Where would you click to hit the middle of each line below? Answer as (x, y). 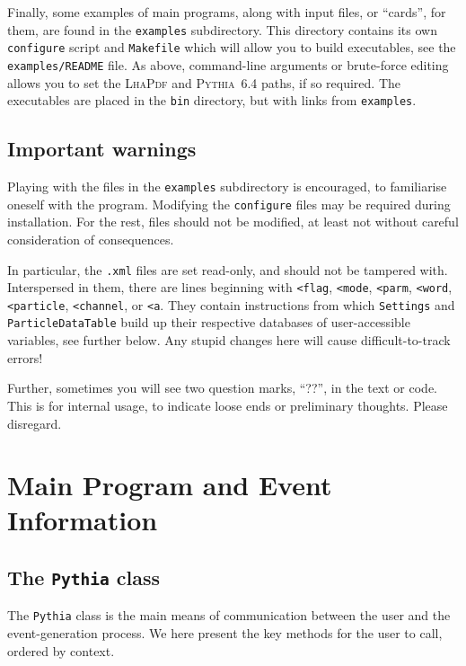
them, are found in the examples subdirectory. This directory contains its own (222, 29)
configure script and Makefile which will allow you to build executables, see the (232, 47)
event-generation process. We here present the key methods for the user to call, (225, 633)
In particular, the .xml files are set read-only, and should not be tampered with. (228, 269)
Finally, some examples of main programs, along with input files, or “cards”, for (227, 12)
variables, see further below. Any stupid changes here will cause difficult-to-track (229, 340)
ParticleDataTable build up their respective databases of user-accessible (209, 322)
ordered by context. (61, 650)
